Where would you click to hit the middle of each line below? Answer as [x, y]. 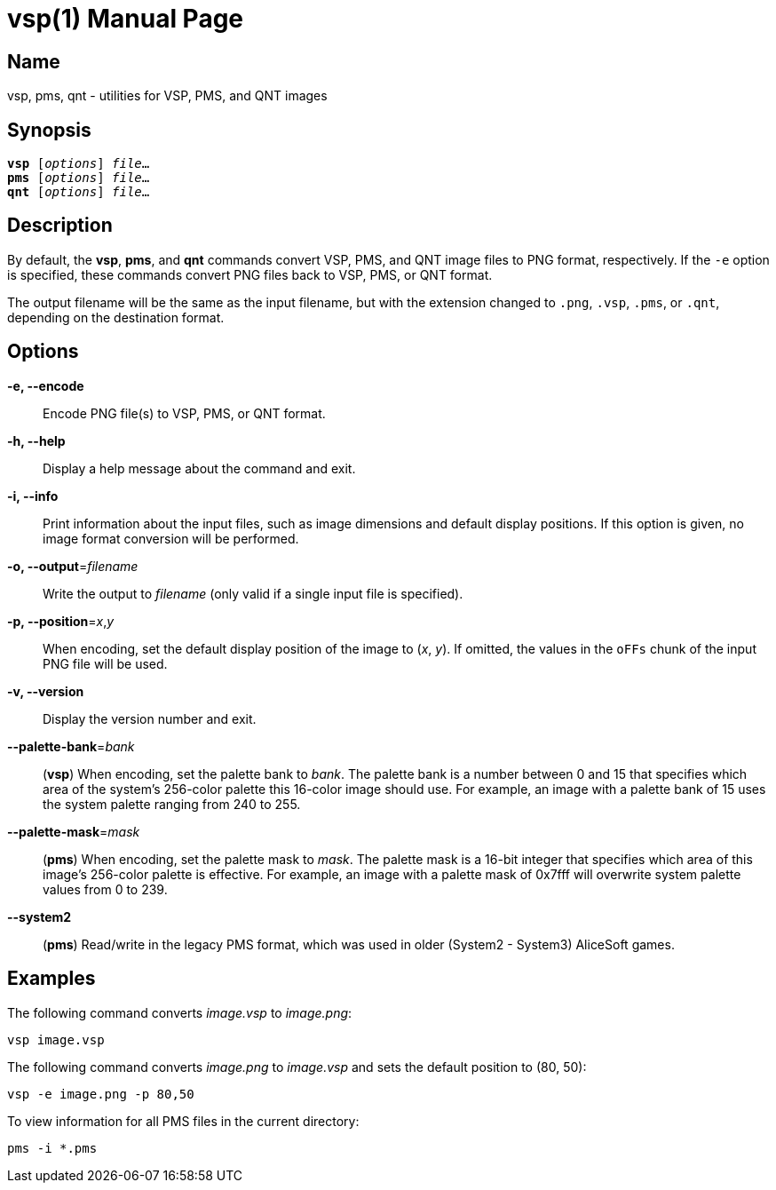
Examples [51, 979]
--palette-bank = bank [71, 746]
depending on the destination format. [116, 317]
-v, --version [46, 691]
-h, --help [36, 440]
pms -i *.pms [52, 1148]
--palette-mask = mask [74, 831]
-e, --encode [46, 385]
